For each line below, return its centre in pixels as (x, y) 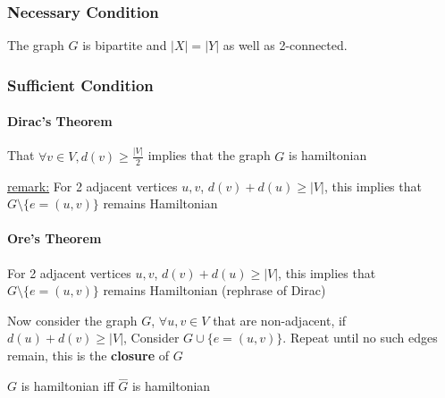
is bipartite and (125, 45)
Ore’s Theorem (55, 238)
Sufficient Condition (80, 85)
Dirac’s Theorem (60, 121)
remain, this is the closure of (88, 355)
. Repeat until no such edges (360, 338)
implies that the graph (209, 155)
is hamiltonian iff (67, 385)
